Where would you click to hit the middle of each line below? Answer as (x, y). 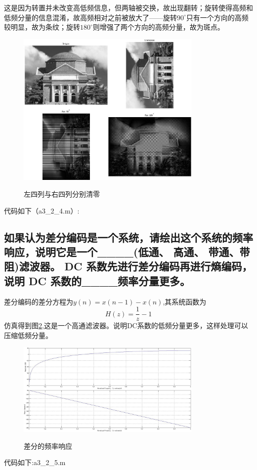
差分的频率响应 (48, 446)
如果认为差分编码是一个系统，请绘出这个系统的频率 (128, 237)
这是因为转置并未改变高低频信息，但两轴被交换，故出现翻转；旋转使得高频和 (128, 7)
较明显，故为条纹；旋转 (42, 27)
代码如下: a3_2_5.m (35, 462)
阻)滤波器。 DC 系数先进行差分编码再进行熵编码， (128, 266)
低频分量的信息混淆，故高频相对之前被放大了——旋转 (90, 17)
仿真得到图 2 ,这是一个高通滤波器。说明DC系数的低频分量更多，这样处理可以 (126, 325)
